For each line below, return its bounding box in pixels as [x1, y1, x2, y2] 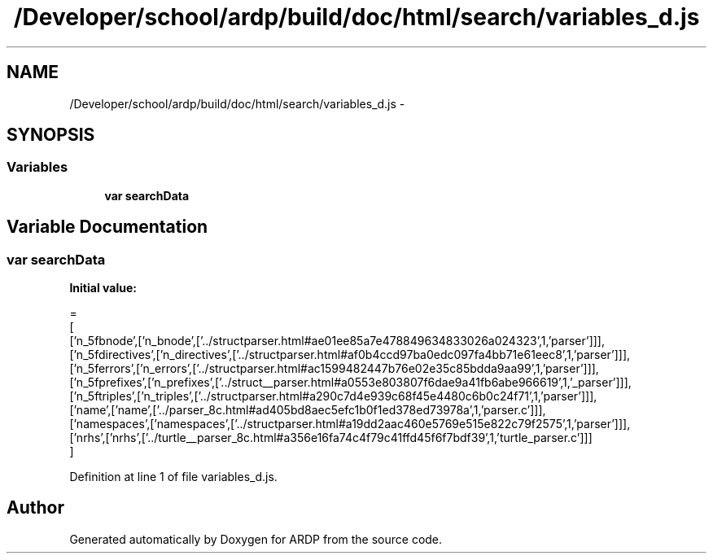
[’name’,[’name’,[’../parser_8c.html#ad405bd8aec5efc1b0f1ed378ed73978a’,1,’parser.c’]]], [69, 403, 546, 418]
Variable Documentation [7, 217, 208, 238]
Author [7, 497, 64, 518]
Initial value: [69, 281, 137, 295]
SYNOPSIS [7, 125, 95, 146]
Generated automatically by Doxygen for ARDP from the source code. [69, 532, 443, 546]
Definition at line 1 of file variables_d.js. [69, 470, 278, 484]
